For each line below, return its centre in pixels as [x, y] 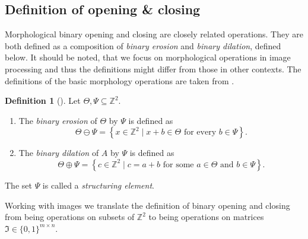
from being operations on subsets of [70, 217]
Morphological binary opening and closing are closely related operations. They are [154, 34]
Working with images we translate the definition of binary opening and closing [147, 205]
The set [18, 185]
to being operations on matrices [206, 217]
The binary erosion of [58, 120]
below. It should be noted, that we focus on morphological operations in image [148, 57]
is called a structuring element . [98, 185]
